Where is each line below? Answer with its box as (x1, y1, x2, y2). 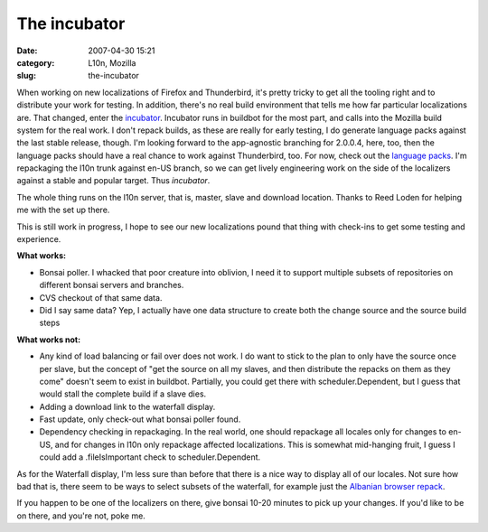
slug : (16, 70, 36, 81)
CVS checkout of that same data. (39, 292, 163, 303)
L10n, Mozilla (88, 57, 136, 68)
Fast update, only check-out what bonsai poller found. (39, 414, 241, 425)
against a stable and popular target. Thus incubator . (16, 175, 211, 186)
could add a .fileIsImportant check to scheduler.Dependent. (39, 452, 261, 462)
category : (16, 57, 55, 68)
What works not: (16, 334, 81, 345)
